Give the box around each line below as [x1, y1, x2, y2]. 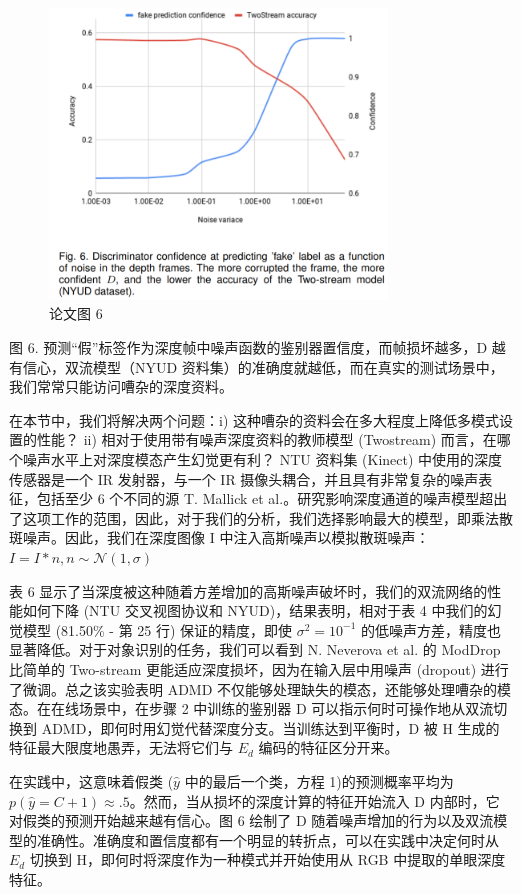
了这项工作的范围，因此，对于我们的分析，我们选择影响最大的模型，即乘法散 [9, 507, 513, 528]
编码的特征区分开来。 [258, 737, 399, 758]
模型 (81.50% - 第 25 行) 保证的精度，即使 [22, 619, 293, 640]
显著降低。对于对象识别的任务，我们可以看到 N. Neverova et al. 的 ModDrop [9, 639, 501, 660]
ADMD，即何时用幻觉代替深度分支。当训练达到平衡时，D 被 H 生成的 [41, 717, 500, 738]
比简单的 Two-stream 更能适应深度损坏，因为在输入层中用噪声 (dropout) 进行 [9, 658, 509, 679]
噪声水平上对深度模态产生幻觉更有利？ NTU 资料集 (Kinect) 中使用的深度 [22, 449, 503, 470]
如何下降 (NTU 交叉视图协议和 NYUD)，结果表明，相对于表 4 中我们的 [22, 600, 488, 621]
